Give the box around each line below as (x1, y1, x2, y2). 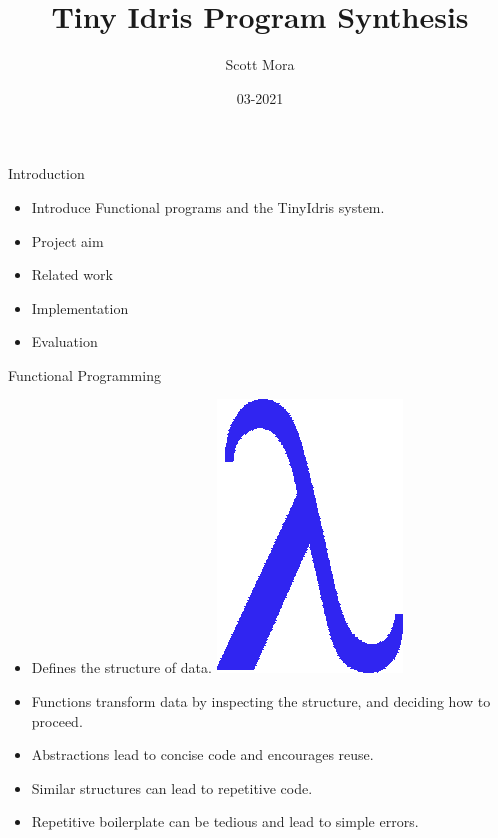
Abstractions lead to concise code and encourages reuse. (31, 744, 374, 765)
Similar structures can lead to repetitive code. (31, 777, 313, 798)
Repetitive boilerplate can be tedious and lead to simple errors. (31, 811, 419, 832)
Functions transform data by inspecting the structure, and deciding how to (31, 691, 491, 712)
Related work (31, 264, 113, 285)
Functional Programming (8, 364, 161, 385)
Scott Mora (225, 54, 295, 75)
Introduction (8, 163, 85, 184)
